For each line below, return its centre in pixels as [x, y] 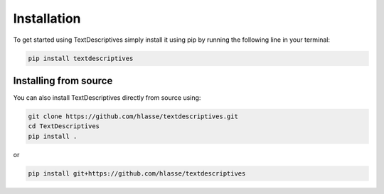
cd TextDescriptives [64, 126]
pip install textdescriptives [81, 58]
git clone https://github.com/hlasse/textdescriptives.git [133, 116]
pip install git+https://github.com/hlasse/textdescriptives [137, 173]
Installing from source [63, 80]
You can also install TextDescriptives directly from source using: [107, 98]
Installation [47, 18]
